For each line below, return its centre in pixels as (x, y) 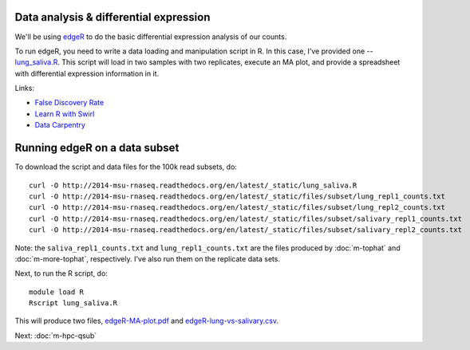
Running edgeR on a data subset (97, 148)
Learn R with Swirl (65, 114)
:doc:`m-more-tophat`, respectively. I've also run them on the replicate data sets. (148, 258)
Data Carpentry (60, 125)
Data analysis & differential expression (113, 17)
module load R (56, 292)
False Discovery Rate (69, 103)
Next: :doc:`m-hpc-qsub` (56, 336)
